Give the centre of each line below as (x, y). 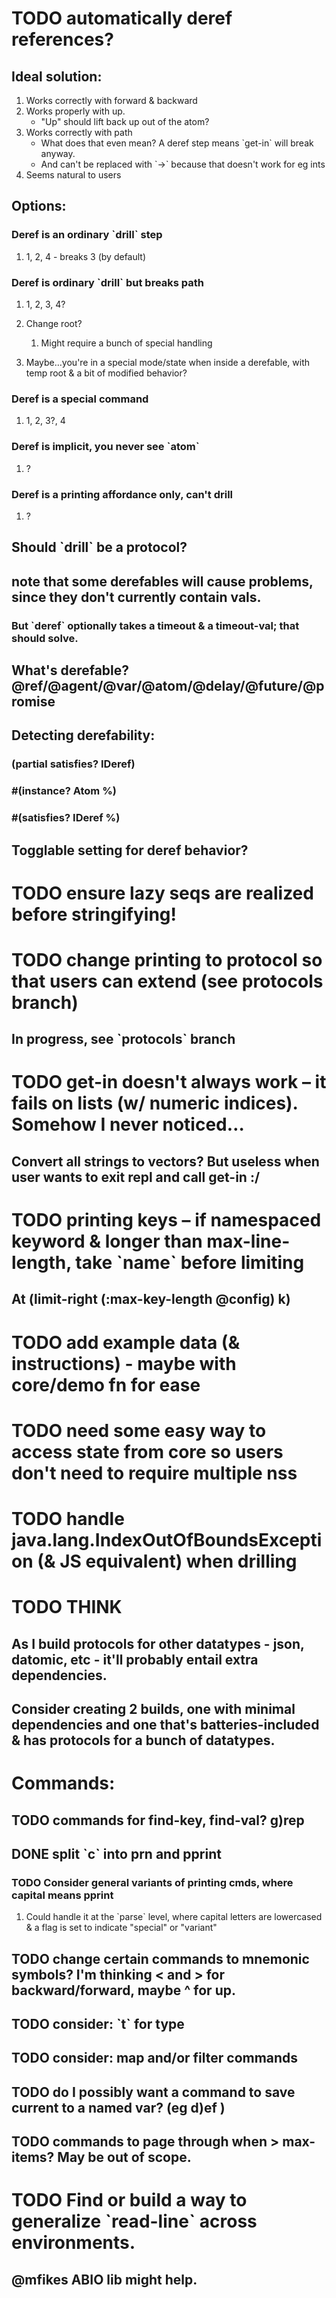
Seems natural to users (73, 175)
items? (33, 2157)
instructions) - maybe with (124, 1363)
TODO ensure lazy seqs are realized (162, 893)
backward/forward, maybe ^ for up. (123, 1990)
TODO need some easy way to (139, 1430)
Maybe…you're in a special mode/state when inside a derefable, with (168, 362)
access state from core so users (147, 1451)
